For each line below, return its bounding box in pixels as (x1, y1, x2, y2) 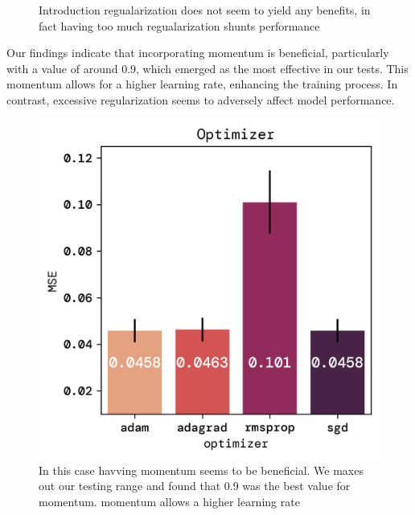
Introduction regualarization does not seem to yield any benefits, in (39, 2, 371, 18)
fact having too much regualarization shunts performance (39, 17, 320, 34)
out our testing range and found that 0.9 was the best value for (39, 477, 351, 494)
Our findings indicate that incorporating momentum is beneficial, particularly (6, 44, 389, 61)
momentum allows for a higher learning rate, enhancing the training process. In (6, 76, 398, 92)
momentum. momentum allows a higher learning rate (39, 493, 300, 509)
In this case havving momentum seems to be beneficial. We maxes (39, 461, 364, 478)
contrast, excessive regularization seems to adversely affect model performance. (6, 91, 395, 108)
